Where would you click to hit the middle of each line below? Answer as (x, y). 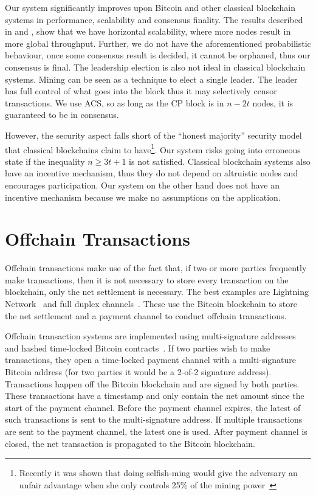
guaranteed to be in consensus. (62, 115)
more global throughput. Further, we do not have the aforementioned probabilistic (158, 43)
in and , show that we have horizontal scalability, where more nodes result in (148, 31)
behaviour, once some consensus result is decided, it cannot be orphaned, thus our (158, 55)
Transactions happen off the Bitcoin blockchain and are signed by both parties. (152, 383)
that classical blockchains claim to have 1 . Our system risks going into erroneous (153, 148)
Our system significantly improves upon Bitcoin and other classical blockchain (150, 7)
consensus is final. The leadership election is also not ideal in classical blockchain (155, 67)
